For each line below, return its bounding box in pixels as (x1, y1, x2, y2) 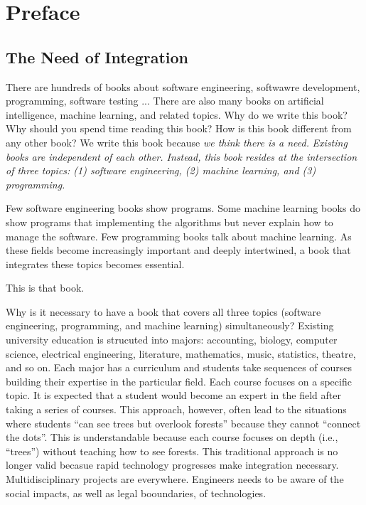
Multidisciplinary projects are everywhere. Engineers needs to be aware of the (6, 472, 344, 487)
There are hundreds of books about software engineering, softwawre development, (6, 79, 360, 94)
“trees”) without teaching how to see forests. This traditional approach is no (6, 443, 338, 458)
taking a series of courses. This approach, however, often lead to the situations (6, 402, 347, 417)
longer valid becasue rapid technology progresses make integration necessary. (6, 457, 339, 472)
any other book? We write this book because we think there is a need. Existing (6, 134, 348, 149)
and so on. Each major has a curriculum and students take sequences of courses (6, 360, 352, 375)
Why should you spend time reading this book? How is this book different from (6, 121, 352, 136)
